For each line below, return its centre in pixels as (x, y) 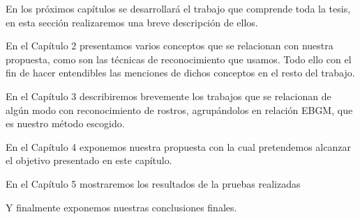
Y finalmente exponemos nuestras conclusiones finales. (121, 207)
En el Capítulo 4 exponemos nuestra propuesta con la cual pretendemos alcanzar (178, 146)
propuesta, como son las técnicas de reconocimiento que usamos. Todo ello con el (179, 59)
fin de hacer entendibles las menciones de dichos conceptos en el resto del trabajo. (180, 73)
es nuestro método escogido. (65, 123)
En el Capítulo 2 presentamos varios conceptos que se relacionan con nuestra (170, 46)
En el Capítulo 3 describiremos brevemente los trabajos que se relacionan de (168, 96)
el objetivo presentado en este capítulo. (89, 160)
